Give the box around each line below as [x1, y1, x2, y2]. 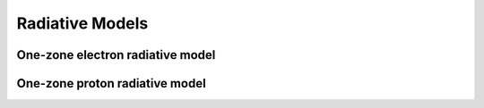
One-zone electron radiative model [16, 47, 216, 62]
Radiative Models [16, 13, 149, 33]
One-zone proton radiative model [16, 76, 206, 91]
